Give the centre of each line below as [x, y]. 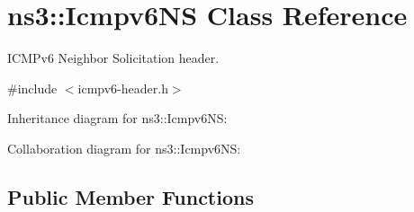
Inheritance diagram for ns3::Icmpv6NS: [117, 118]
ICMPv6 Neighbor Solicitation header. [113, 58]
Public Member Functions [130, 196]
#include [32, 88]
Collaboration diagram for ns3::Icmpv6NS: [124, 148]
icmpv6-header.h [123, 88]
